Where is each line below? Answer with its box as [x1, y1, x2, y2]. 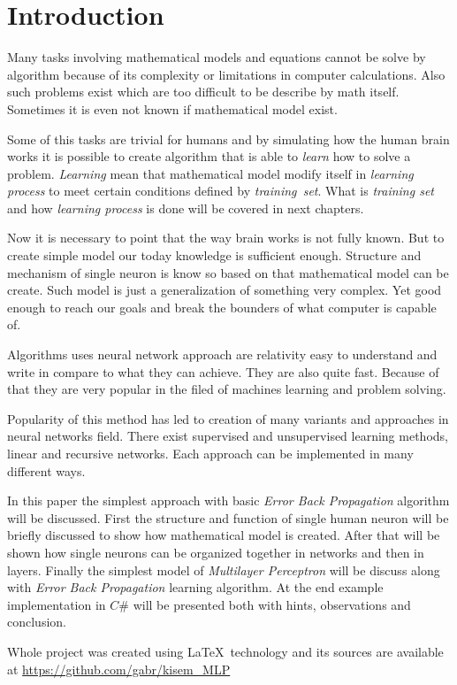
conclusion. [7, 612, 66, 631]
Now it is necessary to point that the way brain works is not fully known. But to [7, 228, 445, 247]
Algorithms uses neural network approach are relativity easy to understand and [7, 345, 438, 364]
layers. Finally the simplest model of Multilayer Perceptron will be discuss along [7, 560, 440, 579]
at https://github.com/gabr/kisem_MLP [7, 659, 231, 678]
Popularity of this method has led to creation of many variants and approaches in [7, 409, 449, 427]
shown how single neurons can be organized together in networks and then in [7, 543, 424, 561]
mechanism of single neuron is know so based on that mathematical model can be [7, 263, 449, 281]
